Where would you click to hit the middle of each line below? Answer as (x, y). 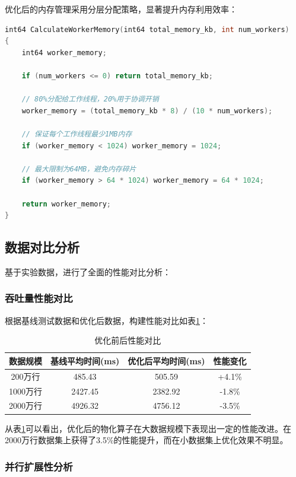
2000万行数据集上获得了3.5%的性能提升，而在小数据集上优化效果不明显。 (147, 440)
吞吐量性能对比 (39, 298)
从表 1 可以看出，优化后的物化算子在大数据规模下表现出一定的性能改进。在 (148, 428)
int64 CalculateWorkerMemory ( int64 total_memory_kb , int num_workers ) (147, 29)
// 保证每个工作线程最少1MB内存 (77, 134)
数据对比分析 (42, 247)
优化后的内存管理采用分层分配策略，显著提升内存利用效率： (121, 9)
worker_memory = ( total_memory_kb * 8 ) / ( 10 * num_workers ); (147, 111)
